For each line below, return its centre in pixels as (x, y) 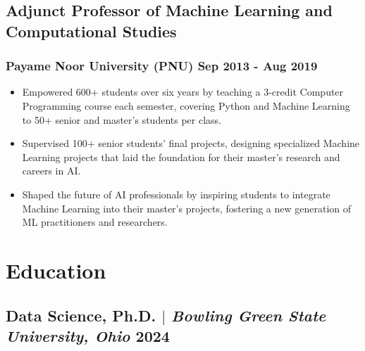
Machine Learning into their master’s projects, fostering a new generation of (187, 208)
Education (56, 270)
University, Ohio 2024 (88, 335)
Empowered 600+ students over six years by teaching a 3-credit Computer (183, 92)
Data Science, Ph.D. (81, 315)
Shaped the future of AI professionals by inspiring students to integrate (176, 194)
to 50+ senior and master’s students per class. (122, 119)
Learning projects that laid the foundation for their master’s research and (181, 157)
